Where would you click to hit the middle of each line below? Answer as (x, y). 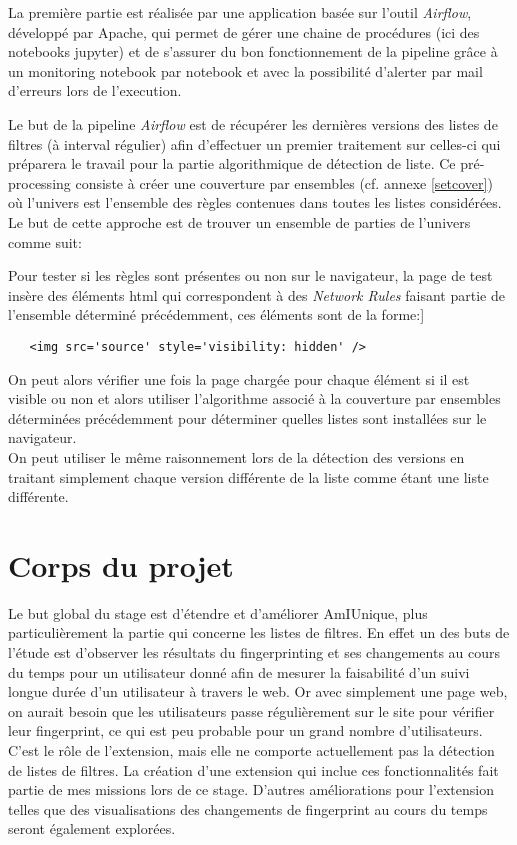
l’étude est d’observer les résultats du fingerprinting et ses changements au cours (254, 652)
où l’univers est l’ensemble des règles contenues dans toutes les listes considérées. (255, 202)
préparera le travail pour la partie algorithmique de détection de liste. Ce (232, 163)
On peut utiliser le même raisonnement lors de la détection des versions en (236, 456)
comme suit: (45, 241)
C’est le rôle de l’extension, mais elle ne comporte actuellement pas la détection (251, 750)
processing (39, 182)
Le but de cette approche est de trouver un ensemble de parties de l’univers (239, 221)
